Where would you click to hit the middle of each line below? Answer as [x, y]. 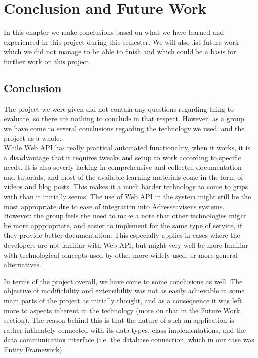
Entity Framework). [34, 349]
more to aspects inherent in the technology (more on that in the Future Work [122, 310]
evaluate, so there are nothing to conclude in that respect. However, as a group [124, 118]
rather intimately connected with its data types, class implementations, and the [125, 329]
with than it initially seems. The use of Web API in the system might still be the [128, 196]
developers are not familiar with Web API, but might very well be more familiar [126, 245]
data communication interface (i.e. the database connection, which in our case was [129, 339]
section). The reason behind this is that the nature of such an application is [119, 320]
